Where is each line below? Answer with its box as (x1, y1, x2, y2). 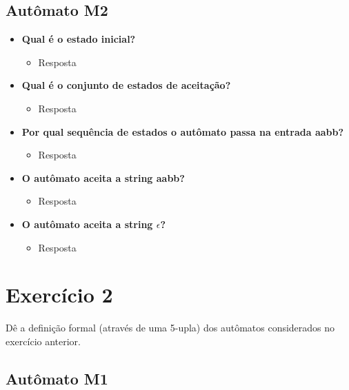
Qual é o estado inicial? (21, 32, 136, 46)
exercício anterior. (6, 333, 81, 348)
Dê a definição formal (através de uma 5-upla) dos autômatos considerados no (6, 320, 335, 335)
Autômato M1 (6, 367, 108, 389)
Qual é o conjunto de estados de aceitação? (21, 78, 231, 92)
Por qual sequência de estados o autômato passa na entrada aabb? (21, 124, 344, 138)
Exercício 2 (6, 280, 113, 309)
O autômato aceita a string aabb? (21, 170, 185, 185)
